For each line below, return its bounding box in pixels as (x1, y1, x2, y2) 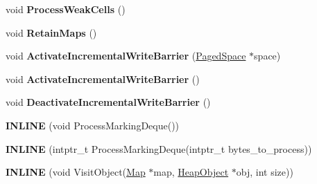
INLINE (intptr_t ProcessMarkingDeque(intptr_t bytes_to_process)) (6, 141, 312, 156)
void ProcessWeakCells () (6, 2, 126, 16)
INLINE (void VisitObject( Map (6, 165, 146, 179)
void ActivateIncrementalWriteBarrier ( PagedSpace (6, 48, 246, 63)
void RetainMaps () (6, 25, 97, 39)
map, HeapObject (153, 165, 229, 179)
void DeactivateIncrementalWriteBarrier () (6, 95, 211, 109)
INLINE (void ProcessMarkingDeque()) (6, 118, 180, 132)
